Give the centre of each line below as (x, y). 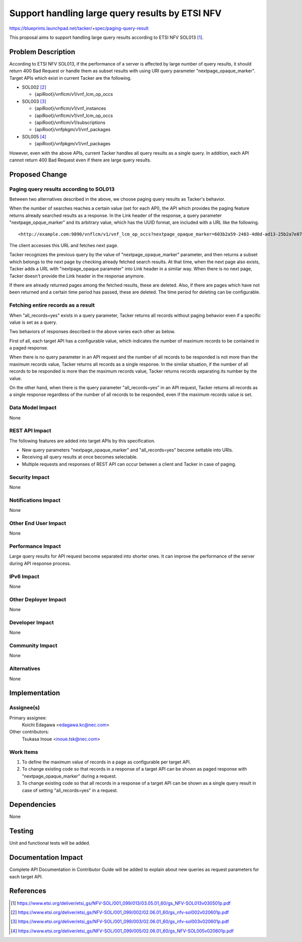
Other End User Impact (38, 523)
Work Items (24, 752)
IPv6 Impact (24, 576)
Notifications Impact (35, 500)
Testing (21, 831)
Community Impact (33, 645)
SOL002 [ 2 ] (34, 87)
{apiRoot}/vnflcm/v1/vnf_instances (70, 108)
